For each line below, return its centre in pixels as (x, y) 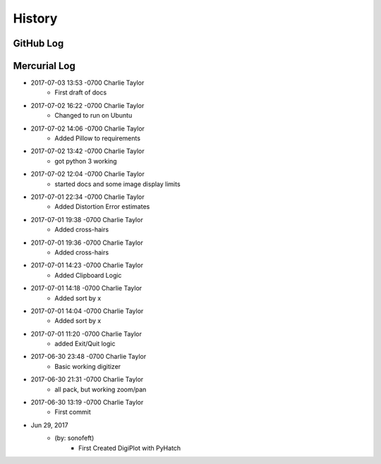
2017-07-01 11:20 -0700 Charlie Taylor (86, 334)
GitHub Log (38, 43)
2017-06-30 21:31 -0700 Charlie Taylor (87, 379)
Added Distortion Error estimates (102, 207)
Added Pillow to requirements (98, 138)
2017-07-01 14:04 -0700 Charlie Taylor (87, 311)
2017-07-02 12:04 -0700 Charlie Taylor (87, 174)
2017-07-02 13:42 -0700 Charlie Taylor (87, 151)
